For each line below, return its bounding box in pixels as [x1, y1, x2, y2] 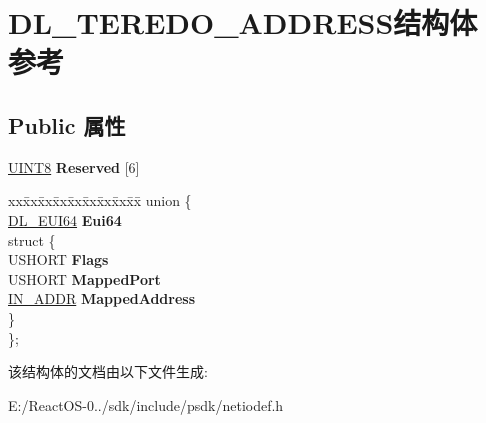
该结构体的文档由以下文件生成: [8, 361, 208, 382]
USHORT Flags [8, 249, 109, 270]
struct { [8, 229, 56, 250]
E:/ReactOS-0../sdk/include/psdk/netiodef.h [8, 394, 284, 415]
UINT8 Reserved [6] [8, 156, 140, 177]
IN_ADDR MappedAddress [8, 288, 196, 309]
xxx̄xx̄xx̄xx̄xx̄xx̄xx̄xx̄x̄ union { [8, 190, 192, 211]
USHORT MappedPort [8, 268, 161, 289]
